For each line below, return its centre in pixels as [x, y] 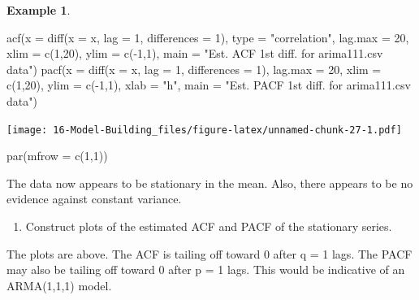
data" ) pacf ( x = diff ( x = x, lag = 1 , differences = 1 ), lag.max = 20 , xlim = [194, 69]
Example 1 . [39, 10]
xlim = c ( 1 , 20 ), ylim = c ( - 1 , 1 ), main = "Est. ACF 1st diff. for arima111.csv [195, 53]
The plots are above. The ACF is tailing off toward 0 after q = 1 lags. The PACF [209, 253]
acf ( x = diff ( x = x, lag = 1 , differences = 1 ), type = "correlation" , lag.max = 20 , [208, 37]
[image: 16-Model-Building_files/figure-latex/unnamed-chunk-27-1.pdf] [204, 130]
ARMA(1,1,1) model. [59, 285]
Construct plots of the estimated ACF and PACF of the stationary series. [209, 226]
